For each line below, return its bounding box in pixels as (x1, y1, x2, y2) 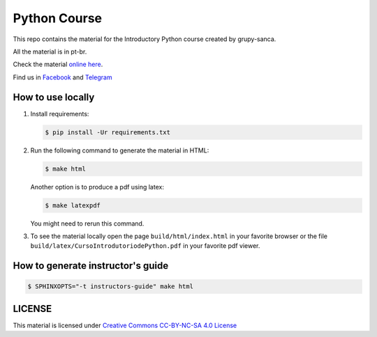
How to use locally (13, 91, 95, 103)
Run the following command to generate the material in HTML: (30, 146, 209, 155)
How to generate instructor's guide (13, 260, 169, 272)
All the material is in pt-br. (13, 47, 87, 56)
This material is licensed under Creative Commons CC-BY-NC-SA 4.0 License (13, 321, 237, 329)
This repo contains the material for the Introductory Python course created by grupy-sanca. (13, 35, 276, 43)
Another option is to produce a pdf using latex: (30, 182, 164, 191)
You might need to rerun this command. (30, 219, 145, 228)
